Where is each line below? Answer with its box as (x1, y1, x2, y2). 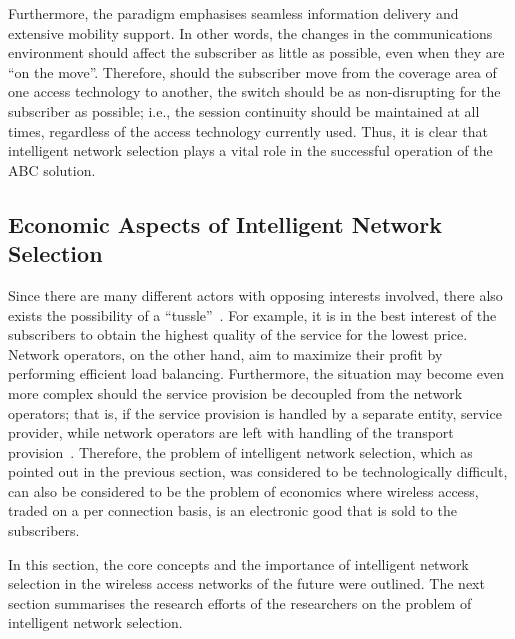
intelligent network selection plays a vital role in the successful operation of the (8, 140, 493, 161)
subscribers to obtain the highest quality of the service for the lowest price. (8, 324, 468, 345)
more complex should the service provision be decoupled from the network (8, 382, 463, 403)
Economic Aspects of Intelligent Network (8, 208, 442, 239)
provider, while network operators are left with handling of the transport (8, 422, 454, 443)
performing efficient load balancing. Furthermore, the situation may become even (8, 363, 504, 384)
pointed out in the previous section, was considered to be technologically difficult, (8, 461, 508, 482)
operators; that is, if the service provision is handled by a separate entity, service (8, 402, 502, 423)
